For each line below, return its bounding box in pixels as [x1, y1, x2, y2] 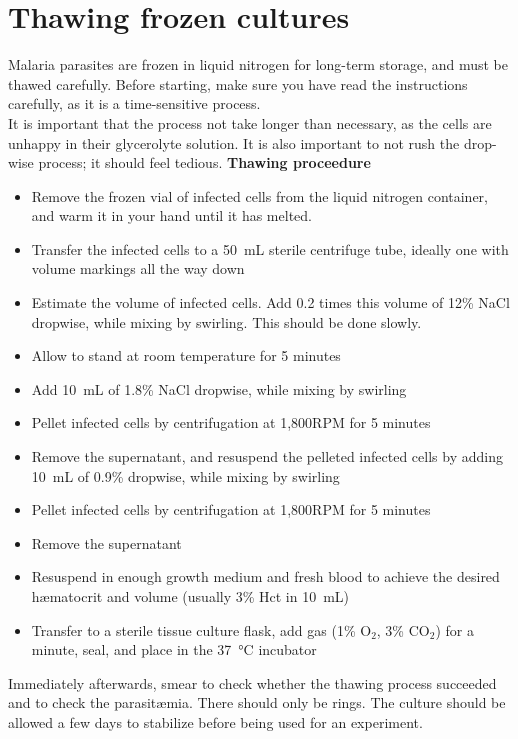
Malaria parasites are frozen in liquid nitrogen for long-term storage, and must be [8, 54, 508, 75]
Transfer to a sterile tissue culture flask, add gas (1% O [31, 619, 372, 640]
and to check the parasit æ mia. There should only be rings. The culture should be [8, 692, 506, 713]
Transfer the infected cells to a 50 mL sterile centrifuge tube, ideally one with [31, 238, 509, 259]
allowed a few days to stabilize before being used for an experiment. [8, 711, 423, 732]
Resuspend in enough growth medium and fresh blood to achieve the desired [31, 566, 500, 587]
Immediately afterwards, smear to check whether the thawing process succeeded [8, 672, 497, 693]
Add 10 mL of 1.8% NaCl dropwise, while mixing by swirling [31, 378, 407, 399]
